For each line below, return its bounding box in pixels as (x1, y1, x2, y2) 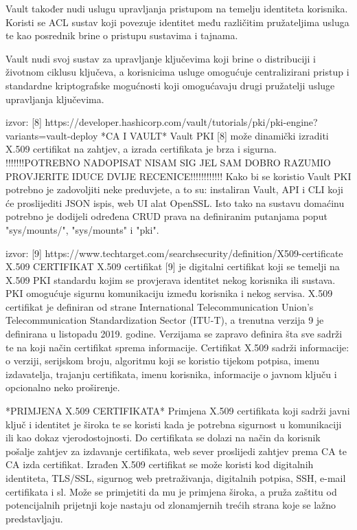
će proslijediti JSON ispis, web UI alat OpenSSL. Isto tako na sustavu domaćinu (5, 195, 345, 210)
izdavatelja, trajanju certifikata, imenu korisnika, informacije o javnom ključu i (5, 366, 337, 381)
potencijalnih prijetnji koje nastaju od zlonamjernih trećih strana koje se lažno (5, 498, 336, 512)
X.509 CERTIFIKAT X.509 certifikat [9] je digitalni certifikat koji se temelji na (5, 259, 340, 274)
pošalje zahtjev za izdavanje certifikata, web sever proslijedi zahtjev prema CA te (5, 443, 347, 458)
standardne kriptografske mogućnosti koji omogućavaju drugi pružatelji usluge (5, 78, 335, 92)
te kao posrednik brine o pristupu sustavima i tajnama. (5, 28, 238, 43)
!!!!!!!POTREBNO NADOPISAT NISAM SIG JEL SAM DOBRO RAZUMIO (5, 155, 332, 169)
